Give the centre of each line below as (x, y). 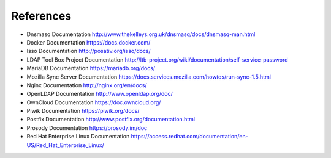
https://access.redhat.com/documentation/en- (189, 137)
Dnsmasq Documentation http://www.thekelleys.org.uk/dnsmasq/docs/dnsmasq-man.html (141, 34)
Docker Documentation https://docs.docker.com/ (89, 42)
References (41, 16)
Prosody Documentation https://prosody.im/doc (87, 127)
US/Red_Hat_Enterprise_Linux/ (65, 145)
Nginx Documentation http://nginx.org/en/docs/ (87, 85)
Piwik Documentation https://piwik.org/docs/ (83, 111)
